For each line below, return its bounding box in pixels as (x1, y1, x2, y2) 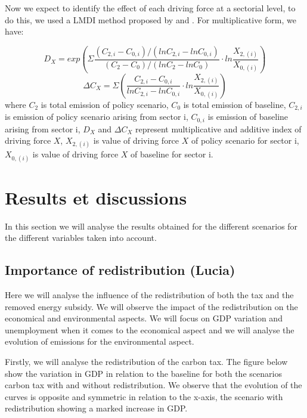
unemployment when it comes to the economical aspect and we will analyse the (5, 323, 294, 336)
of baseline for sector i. (131, 148, 213, 160)
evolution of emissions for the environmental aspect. (5, 335, 194, 348)
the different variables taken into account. (5, 231, 157, 244)
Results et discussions (5, 185, 187, 209)
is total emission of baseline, (183, 98, 286, 110)
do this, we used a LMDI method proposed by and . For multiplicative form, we (5, 13, 296, 26)
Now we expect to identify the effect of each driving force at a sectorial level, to (5, 2, 296, 14)
